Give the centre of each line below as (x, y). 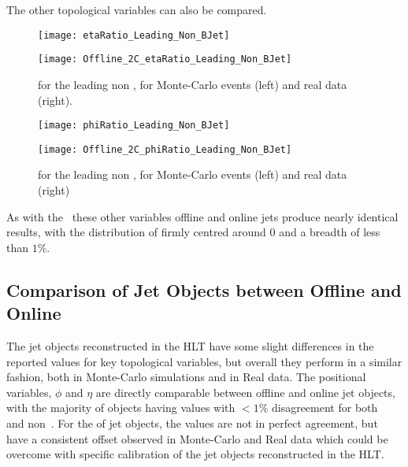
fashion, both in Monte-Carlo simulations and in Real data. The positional (186, 377)
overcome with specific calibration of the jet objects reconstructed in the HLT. (195, 454)
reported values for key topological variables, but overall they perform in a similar (204, 361)
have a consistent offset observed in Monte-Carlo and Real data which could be (197, 438)
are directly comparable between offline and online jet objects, (245, 392)
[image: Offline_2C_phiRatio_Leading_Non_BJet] (165, 149)
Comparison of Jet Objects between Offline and (204, 289)
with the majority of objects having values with (121, 408)
